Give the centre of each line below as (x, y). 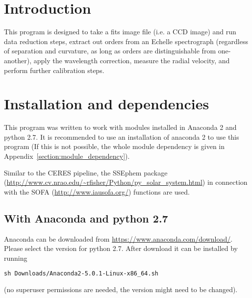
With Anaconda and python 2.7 (86, 218)
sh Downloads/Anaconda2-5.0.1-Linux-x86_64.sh (81, 274)
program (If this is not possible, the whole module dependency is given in (114, 146)
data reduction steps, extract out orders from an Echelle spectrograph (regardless (126, 41)
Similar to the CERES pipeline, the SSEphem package (86, 172)
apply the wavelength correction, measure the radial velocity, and (132, 60)
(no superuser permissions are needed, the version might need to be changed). (121, 289)
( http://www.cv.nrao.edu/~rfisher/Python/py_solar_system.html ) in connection (126, 182)
